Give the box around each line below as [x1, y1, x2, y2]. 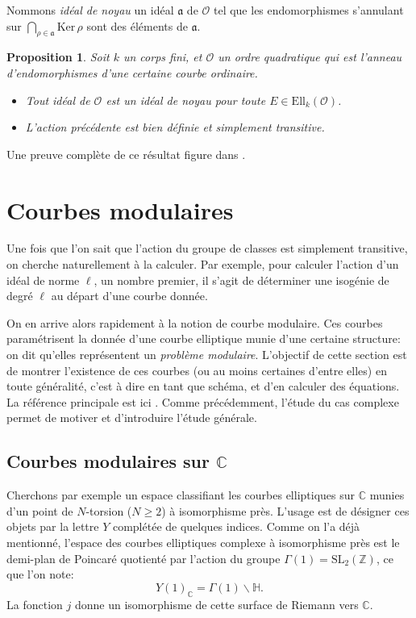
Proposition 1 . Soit [6, 48, 110, 65]
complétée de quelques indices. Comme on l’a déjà [112, 518, 360, 535]
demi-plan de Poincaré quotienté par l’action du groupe [6, 549, 281, 566]
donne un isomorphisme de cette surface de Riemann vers [74, 595, 359, 612]
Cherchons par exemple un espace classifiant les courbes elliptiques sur [6, 486, 356, 503]
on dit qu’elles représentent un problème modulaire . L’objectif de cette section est [6, 346, 407, 363]
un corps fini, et [123, 48, 202, 65]
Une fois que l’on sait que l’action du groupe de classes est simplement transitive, [6, 240, 408, 257]
